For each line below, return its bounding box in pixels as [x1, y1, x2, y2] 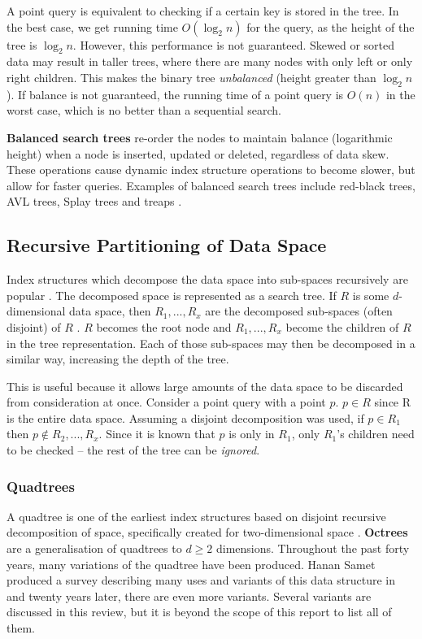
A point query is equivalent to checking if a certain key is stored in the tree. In [7, 2, 399, 19]
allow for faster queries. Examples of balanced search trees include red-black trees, [7, 176, 415, 193]
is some [352, 286, 389, 303]
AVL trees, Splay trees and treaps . [7, 193, 182, 210]
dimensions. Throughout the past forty [215, 540, 410, 557]
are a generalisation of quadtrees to [7, 540, 182, 557]
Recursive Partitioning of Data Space [7, 233, 327, 258]
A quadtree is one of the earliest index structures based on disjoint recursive [7, 507, 386, 524]
